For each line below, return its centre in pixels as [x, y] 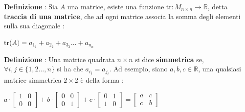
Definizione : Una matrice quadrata [59, 59]
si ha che [70, 69]
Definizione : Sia [31, 6]
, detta [218, 6]
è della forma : [102, 80]
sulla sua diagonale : [34, 26]
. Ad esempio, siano [138, 69]
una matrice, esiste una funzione [116, 6]
